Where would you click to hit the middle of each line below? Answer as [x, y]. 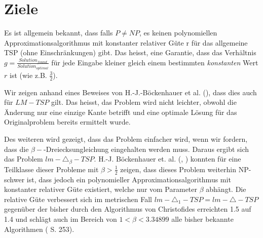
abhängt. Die [226, 189]
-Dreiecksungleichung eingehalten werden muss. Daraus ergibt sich [146, 149]
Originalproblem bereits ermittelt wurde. [67, 122]
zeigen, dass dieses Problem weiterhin [178, 169]
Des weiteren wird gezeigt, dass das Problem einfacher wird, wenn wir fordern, [126, 139]
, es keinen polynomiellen [178, 33]
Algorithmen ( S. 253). [39, 229]
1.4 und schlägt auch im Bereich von [61, 219]
